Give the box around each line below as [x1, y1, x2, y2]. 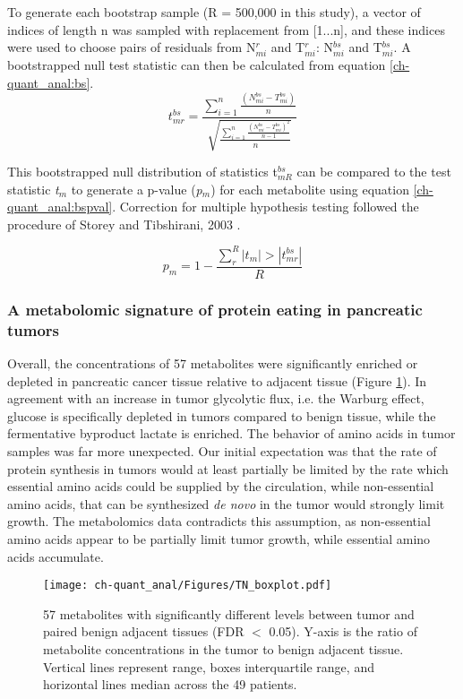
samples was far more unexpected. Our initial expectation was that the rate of [7, 442, 437, 461]
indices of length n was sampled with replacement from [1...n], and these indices [7, 20, 445, 39]
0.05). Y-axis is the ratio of [269, 622, 417, 641]
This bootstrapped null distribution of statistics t [7, 162, 278, 181]
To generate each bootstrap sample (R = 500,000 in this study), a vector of [7, 3, 421, 21]
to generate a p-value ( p [71, 179, 202, 198]
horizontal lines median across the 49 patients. [43, 675, 297, 694]
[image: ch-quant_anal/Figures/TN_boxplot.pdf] [43, 579, 332, 592]
